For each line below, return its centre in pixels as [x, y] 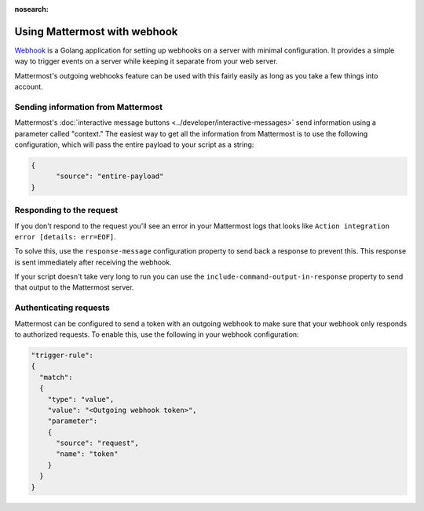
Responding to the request [66, 210]
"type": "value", [81, 399]
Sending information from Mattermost [88, 107]
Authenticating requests [62, 308]
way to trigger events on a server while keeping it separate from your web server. [146, 61]
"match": [56, 377]
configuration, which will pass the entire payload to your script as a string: [134, 144]
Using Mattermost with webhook [96, 31]
